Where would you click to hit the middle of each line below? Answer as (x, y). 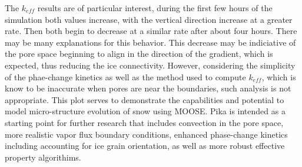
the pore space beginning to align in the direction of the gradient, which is (139, 54)
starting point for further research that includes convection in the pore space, (144, 122)
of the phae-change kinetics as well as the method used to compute (125, 76)
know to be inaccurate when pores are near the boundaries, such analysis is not (148, 88)
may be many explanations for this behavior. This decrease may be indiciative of (150, 42)
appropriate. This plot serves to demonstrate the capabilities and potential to (145, 99)
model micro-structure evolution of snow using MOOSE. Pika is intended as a (145, 111)
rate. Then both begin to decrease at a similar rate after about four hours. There (151, 31)
